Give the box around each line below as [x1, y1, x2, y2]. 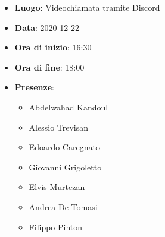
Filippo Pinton [29, 220, 83, 233]
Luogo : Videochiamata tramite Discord [14, 1, 160, 13]
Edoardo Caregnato [29, 141, 100, 153]
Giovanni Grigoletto [29, 160, 102, 173]
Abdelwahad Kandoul [29, 100, 108, 113]
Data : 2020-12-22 [14, 21, 79, 33]
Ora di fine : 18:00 [14, 61, 85, 73]
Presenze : [14, 81, 54, 93]
